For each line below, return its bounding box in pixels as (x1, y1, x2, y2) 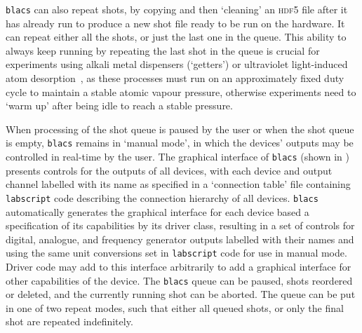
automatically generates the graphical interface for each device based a (6, 204, 309, 219)
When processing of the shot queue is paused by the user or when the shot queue (6, 121, 354, 136)
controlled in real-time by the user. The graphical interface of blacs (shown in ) (6, 149, 349, 164)
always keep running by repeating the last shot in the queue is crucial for (6, 43, 320, 57)
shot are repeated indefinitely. (6, 314, 133, 329)
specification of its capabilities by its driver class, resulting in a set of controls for (6, 218, 355, 233)
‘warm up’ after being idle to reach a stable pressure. (6, 98, 233, 113)
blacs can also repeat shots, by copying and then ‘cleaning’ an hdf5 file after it (6, 2, 348, 16)
